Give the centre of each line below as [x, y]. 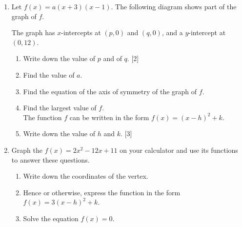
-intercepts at [81, 32]
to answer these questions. [50, 159]
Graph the [27, 150]
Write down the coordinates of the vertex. [86, 176]
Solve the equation [51, 218]
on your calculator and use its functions [179, 150]
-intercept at [207, 32]
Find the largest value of [60, 108]
